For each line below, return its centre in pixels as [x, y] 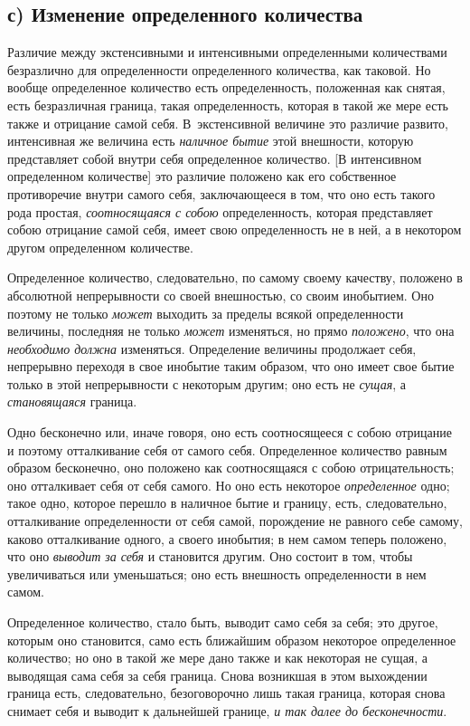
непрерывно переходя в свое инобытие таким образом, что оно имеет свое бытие [231, 366]
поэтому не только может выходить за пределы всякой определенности [206, 313]
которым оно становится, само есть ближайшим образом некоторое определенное [232, 640]
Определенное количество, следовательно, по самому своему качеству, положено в [235, 277]
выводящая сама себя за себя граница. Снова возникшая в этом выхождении [217, 675]
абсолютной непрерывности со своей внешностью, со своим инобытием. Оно [221, 295]
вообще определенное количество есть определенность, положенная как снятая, [226, 87]
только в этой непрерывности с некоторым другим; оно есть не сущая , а [207, 383]
